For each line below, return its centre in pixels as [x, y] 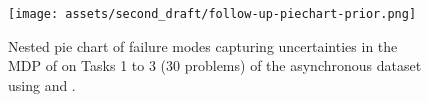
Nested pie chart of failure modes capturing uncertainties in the [203, 45]
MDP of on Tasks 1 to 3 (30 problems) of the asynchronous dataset [215, 65]
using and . [42, 84]
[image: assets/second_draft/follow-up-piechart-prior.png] [212, 14]
